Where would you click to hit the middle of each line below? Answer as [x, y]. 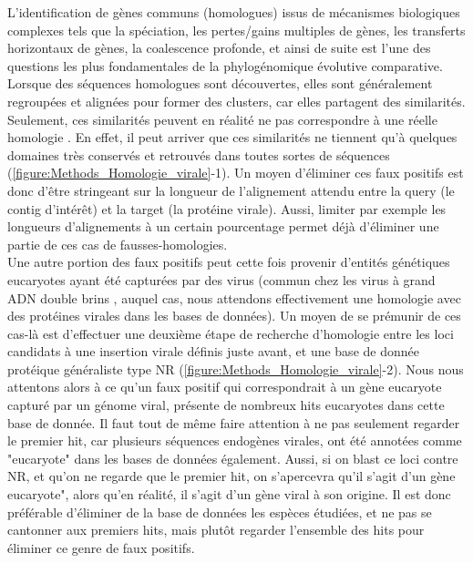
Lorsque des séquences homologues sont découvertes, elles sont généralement [220, 83]
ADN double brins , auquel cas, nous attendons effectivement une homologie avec [234, 297]
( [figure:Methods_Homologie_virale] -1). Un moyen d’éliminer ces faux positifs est [236, 173]
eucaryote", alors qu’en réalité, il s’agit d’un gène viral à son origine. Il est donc [229, 494]
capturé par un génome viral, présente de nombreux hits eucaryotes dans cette [226, 405]
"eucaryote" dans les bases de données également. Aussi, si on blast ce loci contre [233, 458]
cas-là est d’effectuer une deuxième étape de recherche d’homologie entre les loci [231, 333]
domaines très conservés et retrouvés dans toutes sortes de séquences [199, 154]
